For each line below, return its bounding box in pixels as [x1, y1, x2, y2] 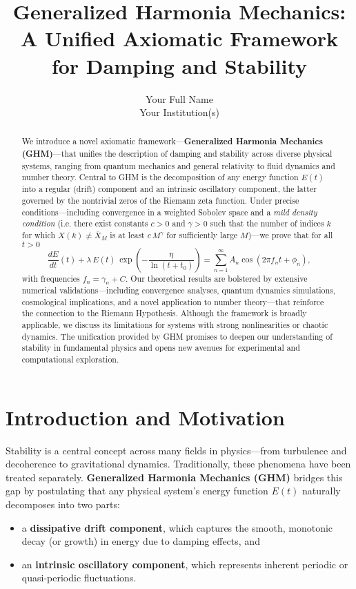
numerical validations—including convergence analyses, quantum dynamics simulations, [21, 284, 336, 296]
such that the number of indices [210, 218, 324, 229]
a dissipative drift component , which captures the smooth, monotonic [21, 520, 333, 534]
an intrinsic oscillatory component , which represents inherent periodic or [21, 557, 348, 571]
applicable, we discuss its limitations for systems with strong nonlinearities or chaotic [21, 319, 328, 331]
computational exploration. [21, 354, 119, 365]
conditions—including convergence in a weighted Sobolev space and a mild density [21, 206, 317, 218]
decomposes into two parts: [6, 497, 120, 512]
